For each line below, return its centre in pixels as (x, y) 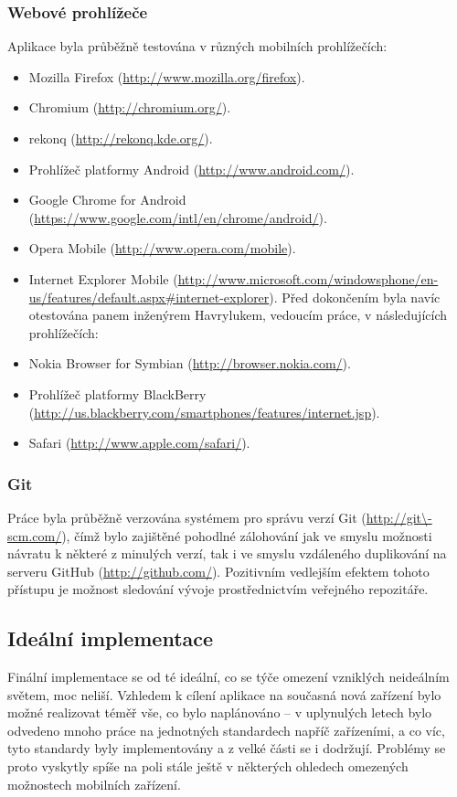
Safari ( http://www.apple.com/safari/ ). (139, 443)
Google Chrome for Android (107, 200)
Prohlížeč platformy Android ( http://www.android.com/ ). (191, 169)
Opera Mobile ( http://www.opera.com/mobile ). (162, 248)
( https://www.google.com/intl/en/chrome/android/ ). (178, 217)
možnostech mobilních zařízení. (94, 784)
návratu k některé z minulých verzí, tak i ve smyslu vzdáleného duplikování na (227, 553)
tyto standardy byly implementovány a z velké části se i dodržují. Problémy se (227, 748)
